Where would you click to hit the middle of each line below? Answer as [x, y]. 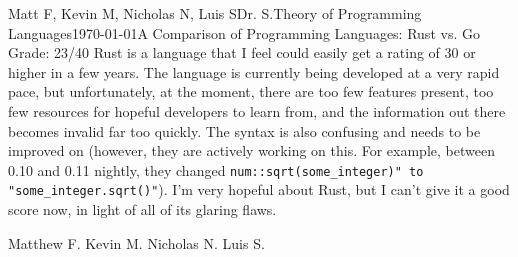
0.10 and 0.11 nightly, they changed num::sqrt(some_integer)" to [216, 169]
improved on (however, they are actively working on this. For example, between [251, 150]
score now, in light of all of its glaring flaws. [142, 209]
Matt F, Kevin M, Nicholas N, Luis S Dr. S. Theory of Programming [215, 13]
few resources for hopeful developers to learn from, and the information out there [257, 110]
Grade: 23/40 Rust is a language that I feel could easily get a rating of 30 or [242, 52]
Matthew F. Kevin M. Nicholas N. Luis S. [136, 242]
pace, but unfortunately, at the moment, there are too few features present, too [251, 91]
